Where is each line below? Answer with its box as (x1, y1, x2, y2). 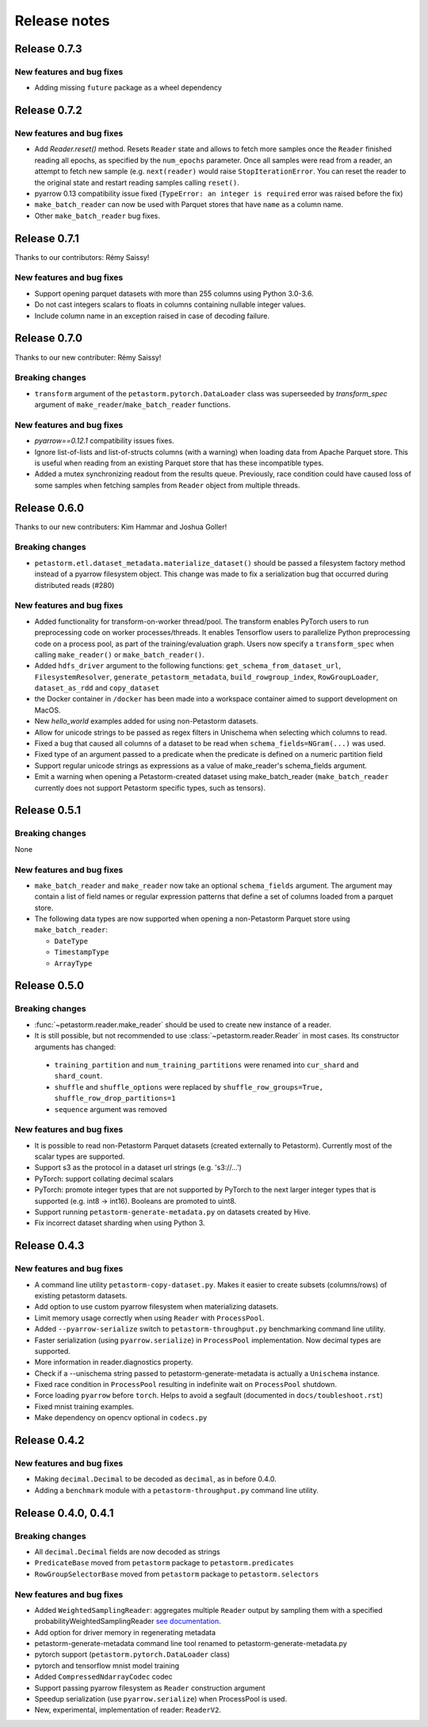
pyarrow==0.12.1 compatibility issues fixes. (34, 436, 174, 445)
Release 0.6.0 (14, 501, 85, 514)
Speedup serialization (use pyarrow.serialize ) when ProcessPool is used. (34, 1695, 288, 1703)
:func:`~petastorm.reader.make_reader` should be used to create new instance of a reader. (34, 1019, 332, 1030)
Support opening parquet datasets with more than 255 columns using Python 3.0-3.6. (34, 288, 314, 298)
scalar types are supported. (34, 1152, 125, 1161)
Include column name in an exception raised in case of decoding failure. (34, 311, 269, 320)
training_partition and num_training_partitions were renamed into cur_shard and (54, 1060, 359, 1069)
